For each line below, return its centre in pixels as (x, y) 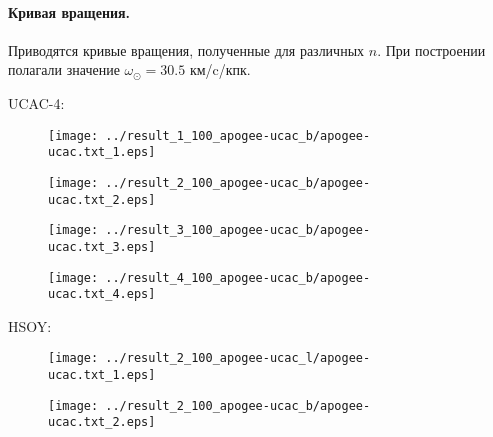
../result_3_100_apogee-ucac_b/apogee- (238, 230)
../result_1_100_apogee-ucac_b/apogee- (238, 135)
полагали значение (64, 69)
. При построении (431, 49)
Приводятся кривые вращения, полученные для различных (186, 49)
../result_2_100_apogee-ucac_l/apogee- (238, 358)
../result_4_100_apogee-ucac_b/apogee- (238, 277)
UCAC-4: (36, 102)
